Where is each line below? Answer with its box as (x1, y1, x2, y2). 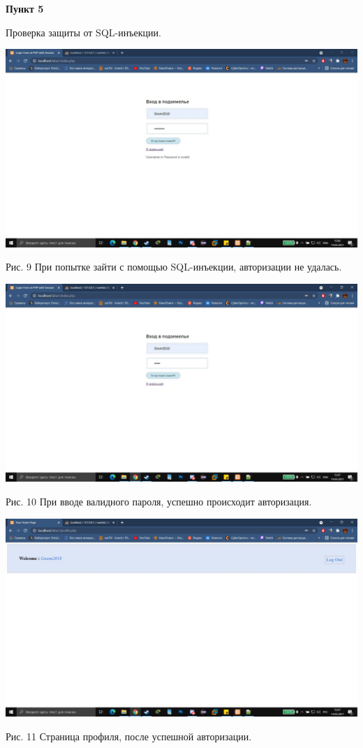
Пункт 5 (6, 1, 44, 15)
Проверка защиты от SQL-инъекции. (6, 24, 161, 39)
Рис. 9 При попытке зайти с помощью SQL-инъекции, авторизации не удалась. (6, 259, 342, 274)
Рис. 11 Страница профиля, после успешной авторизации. (6, 728, 252, 743)
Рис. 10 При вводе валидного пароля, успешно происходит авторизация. (6, 494, 312, 508)
